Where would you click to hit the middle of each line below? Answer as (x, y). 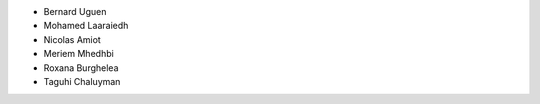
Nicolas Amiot (72, 39)
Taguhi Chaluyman (82, 81)
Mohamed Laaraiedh (86, 26)
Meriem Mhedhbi (78, 54)
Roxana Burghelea (81, 67)
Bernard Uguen (75, 11)
